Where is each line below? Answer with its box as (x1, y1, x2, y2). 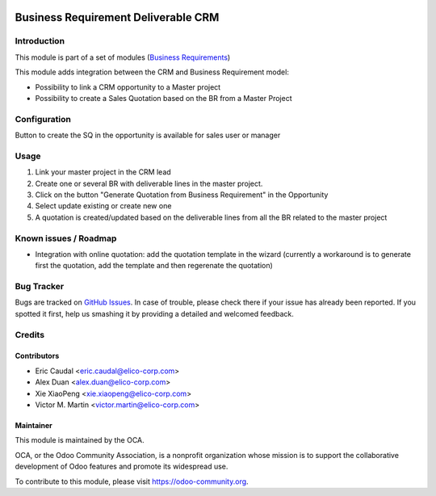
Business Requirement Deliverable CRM (15, 11, 220, 24)
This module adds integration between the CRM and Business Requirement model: (15, 67, 290, 77)
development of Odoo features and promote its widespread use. (15, 461, 228, 472)
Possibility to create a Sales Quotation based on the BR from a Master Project (35, 93, 292, 103)
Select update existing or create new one (35, 201, 172, 211)
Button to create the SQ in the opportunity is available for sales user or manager (15, 130, 281, 141)
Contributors (15, 351, 60, 361)
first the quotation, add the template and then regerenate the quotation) (35, 261, 274, 271)
